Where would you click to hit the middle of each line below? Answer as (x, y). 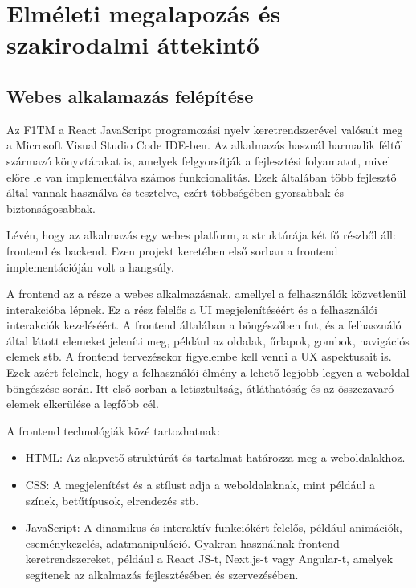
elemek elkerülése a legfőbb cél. (83, 404)
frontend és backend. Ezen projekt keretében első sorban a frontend (172, 250)
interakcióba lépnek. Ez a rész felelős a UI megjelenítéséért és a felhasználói (192, 309)
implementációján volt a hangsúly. (90, 266)
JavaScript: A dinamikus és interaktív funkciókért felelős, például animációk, (214, 527)
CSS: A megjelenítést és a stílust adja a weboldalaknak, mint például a (200, 485)
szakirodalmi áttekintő (133, 45)
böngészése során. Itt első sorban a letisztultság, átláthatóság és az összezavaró (200, 388)
